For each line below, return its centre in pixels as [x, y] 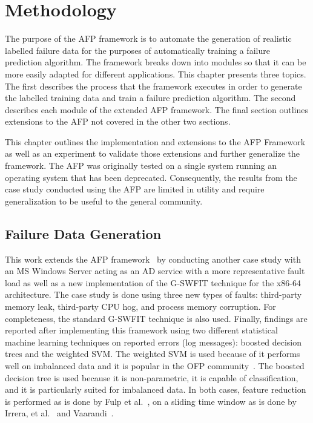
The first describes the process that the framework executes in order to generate [153, 86]
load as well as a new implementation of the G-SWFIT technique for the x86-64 [153, 282]
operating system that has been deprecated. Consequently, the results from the [151, 177]
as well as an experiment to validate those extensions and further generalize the [153, 153]
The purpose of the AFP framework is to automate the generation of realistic [148, 38]
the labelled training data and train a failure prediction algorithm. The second [150, 98]
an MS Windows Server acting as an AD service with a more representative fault [155, 271]
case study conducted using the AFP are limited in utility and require [135, 189]
